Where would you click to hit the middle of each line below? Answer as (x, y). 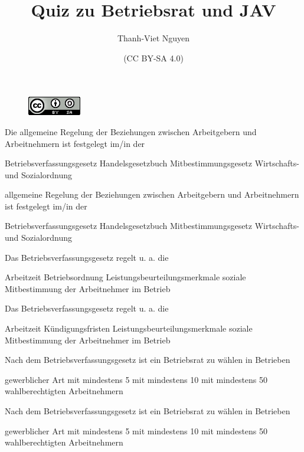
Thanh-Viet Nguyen (153, 38)
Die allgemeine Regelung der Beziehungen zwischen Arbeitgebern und (131, 131)
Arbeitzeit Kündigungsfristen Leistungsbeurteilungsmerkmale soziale (129, 328)
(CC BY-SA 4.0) (153, 58)
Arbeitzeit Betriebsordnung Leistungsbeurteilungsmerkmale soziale (125, 277)
